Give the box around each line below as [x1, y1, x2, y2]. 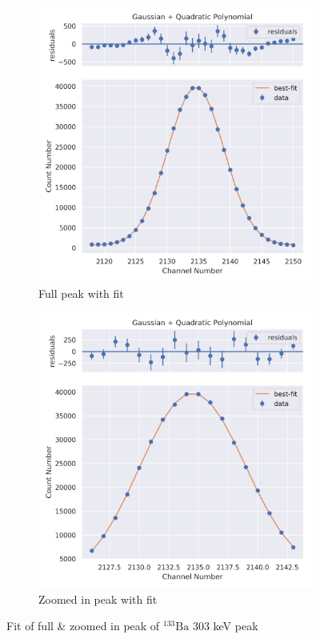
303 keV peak [192, 617, 258, 634]
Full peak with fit [38, 284, 124, 301]
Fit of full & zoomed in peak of [6, 617, 160, 634]
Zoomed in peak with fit [38, 590, 158, 607]
